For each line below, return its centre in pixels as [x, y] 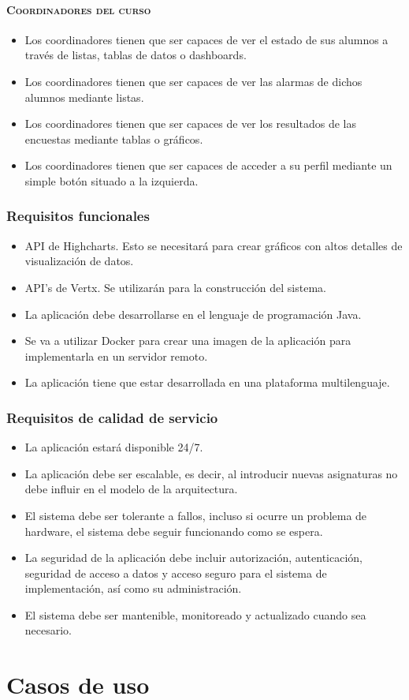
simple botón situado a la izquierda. [112, 180]
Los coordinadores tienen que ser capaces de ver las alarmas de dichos [193, 81]
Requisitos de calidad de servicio [112, 417]
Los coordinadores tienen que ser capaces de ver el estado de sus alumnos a [206, 39]
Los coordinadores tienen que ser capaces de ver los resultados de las [190, 124]
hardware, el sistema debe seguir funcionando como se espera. [174, 531]
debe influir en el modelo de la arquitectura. [131, 489]
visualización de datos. [79, 261]
